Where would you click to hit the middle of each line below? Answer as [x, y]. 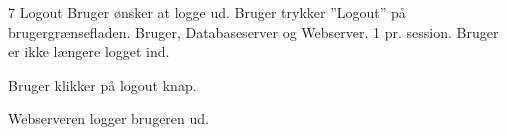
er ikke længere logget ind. [89, 51]
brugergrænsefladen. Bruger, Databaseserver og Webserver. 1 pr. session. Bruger [253, 31]
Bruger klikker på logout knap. [102, 84]
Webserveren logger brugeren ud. [108, 118]
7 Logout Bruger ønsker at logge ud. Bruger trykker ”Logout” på [207, 12]
